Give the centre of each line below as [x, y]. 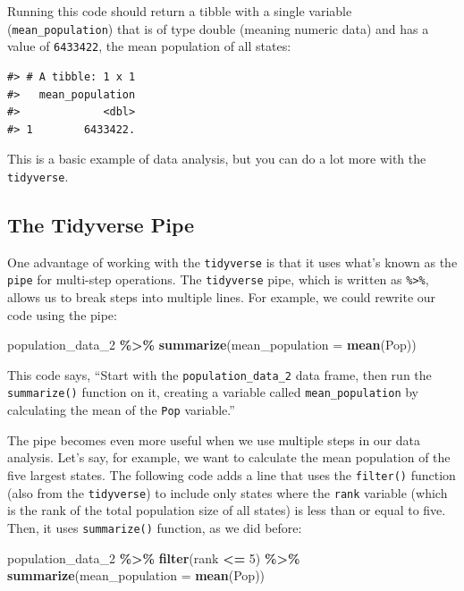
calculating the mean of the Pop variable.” [121, 410]
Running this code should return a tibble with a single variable [180, 11]
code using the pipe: [62, 314]
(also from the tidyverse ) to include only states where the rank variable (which [228, 492]
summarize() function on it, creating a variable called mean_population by [213, 392]
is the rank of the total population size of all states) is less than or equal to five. [227, 510]
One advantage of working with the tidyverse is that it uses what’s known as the [232, 262]
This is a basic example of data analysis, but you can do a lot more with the [217, 159]
